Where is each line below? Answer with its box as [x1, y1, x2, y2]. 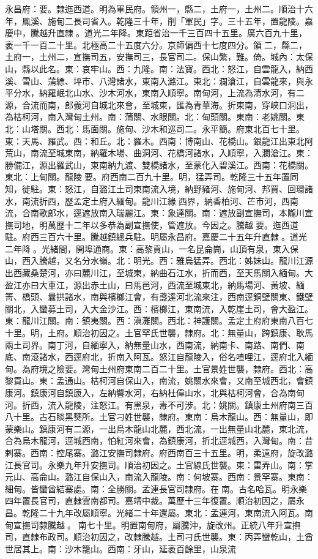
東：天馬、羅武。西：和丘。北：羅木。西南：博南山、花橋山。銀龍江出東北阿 [5, 134, 313, 147]
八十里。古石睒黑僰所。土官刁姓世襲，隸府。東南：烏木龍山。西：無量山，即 [5, 410, 313, 423]
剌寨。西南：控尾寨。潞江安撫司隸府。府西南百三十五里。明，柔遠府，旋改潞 [5, 446, 313, 459]
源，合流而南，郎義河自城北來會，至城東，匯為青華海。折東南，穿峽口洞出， [5, 98, 313, 111]
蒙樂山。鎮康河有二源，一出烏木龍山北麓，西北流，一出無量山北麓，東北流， [5, 422, 313, 435]
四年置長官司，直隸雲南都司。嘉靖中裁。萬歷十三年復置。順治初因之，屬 [5, 494, 296, 507]
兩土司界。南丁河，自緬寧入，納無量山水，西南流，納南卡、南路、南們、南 [5, 338, 305, 351]
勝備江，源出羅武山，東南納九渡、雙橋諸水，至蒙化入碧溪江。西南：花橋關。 [5, 158, 313, 171]
